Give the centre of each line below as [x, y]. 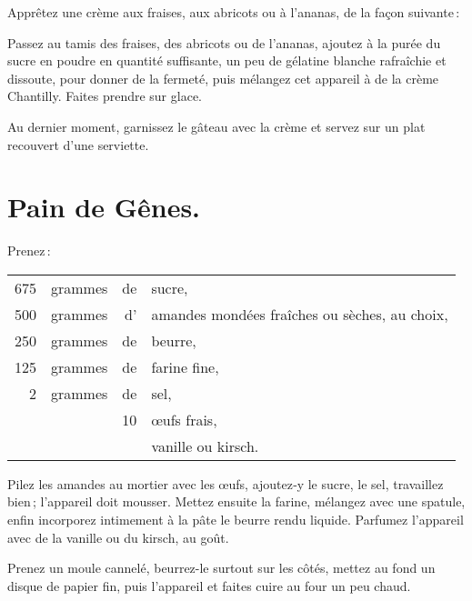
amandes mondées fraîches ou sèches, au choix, [300, 314]
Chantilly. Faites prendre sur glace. [105, 96]
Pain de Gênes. [104, 207]
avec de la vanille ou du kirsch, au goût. [118, 537]
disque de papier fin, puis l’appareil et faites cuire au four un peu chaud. [209, 585]
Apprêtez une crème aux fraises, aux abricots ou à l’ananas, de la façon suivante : [234, 12]
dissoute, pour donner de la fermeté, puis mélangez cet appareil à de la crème [223, 78]
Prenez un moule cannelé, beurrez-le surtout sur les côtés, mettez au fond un [221, 568]
